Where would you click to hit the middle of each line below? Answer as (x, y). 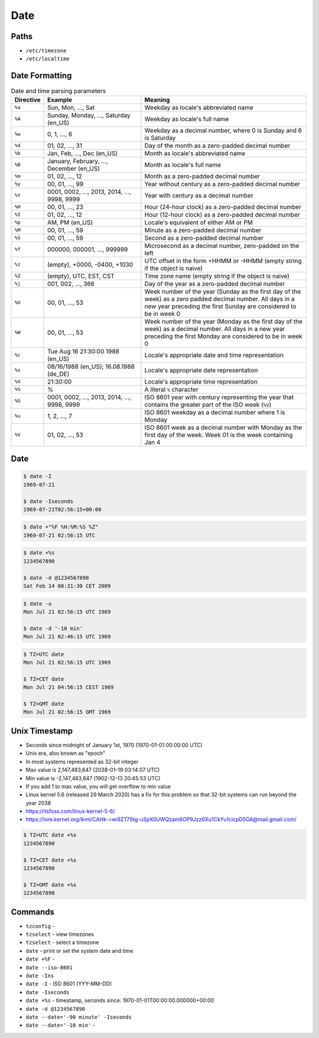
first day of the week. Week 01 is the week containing (219, 434)
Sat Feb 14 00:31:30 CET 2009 (67, 586)
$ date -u (38, 604)
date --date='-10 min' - (61, 1025)
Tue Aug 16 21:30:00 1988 (83, 351)
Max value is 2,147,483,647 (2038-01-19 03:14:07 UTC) (93, 770)
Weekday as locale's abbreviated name (199, 108)
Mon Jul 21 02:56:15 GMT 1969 (67, 712)
